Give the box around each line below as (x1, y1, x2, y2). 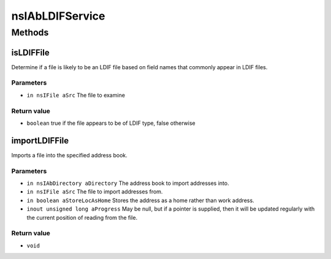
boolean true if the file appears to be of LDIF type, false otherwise (26, 119, 196, 127)
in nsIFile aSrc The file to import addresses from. (26, 188, 163, 195)
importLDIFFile (11, 135, 69, 146)
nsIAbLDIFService (11, 9, 105, 23)
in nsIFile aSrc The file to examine (26, 91, 126, 99)
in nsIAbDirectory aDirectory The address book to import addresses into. (26, 179, 229, 187)
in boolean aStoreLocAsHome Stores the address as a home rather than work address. (26, 197, 254, 204)
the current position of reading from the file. (26, 214, 138, 221)
